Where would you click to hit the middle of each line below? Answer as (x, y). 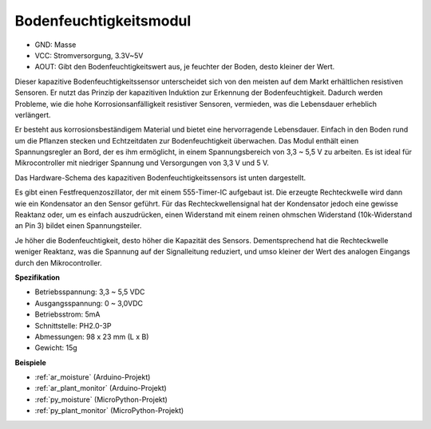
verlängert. (33, 115)
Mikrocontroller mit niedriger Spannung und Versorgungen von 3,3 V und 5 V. (142, 163)
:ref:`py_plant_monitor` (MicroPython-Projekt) (109, 411)
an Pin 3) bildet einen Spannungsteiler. (78, 226)
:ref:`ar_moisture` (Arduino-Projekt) (93, 377)
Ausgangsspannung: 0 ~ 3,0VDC (89, 303)
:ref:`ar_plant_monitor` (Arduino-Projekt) (101, 388)
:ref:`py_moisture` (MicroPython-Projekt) (101, 399)
